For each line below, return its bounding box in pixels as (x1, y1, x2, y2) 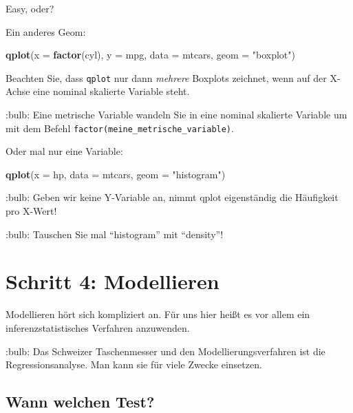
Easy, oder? (6, 1, 54, 15)
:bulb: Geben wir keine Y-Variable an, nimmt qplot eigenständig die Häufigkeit (6, 190, 339, 204)
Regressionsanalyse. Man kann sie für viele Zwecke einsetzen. (6, 357, 262, 372)
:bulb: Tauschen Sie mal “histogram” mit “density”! (6, 226, 224, 241)
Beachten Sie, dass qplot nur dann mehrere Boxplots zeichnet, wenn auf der (6, 70, 327, 85)
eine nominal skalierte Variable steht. (33, 84, 190, 98)
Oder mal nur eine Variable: (6, 144, 123, 158)
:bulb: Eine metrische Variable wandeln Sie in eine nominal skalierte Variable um (6, 107, 347, 122)
